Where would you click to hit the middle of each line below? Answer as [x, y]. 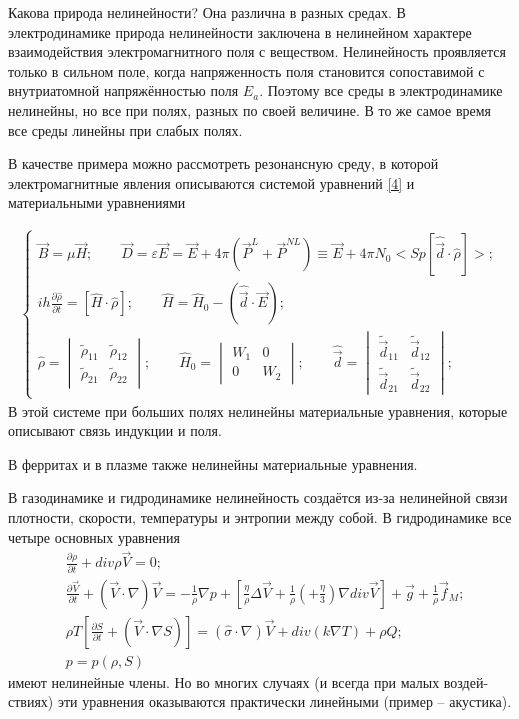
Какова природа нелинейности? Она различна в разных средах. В [207, 12]
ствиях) [31, 701]
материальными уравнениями [97, 202]
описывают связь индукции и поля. [115, 430]
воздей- [466, 681]
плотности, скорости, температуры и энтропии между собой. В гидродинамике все [260, 516]
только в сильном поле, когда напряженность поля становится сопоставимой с [246, 70]
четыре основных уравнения [94, 536]
